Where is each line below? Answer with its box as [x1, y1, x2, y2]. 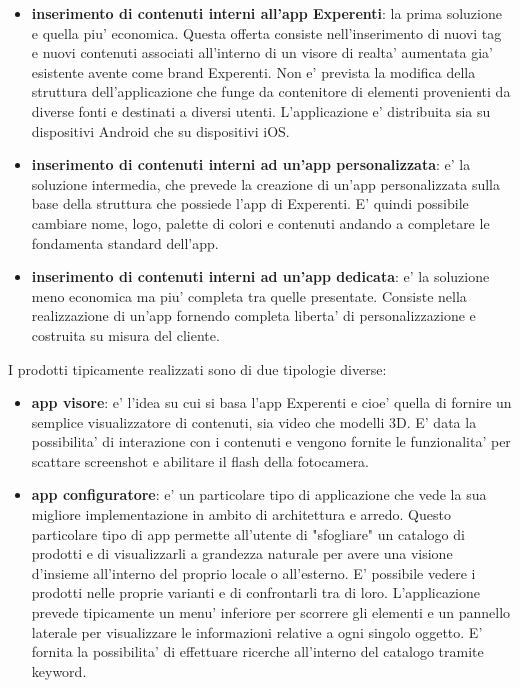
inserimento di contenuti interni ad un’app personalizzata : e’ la [31, 154, 471, 175]
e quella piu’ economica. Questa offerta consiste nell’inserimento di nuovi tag [31, 22, 502, 43]
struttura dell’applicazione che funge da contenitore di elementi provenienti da [31, 81, 511, 102]
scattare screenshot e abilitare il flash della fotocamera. [31, 450, 370, 471]
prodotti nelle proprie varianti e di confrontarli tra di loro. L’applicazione [31, 582, 480, 603]
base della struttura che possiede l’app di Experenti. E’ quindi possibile [31, 193, 469, 214]
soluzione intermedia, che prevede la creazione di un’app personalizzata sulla [31, 173, 501, 194]
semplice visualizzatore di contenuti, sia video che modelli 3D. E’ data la [31, 411, 477, 432]
